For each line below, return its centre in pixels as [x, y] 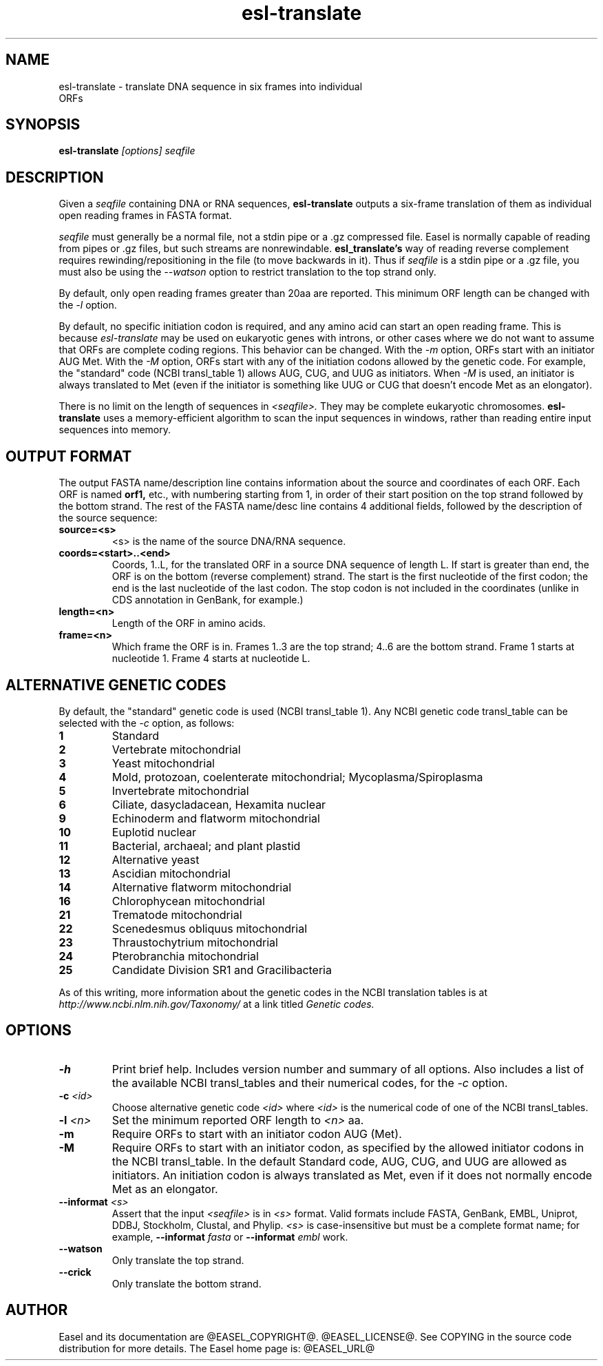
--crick [75, 1272]
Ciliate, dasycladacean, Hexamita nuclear [219, 804]
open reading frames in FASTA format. [145, 216]
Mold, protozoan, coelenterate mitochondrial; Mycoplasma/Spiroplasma [297, 777]
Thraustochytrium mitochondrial [195, 942]
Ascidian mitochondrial [171, 873]
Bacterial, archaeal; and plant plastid [206, 846]
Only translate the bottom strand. [187, 1283]
